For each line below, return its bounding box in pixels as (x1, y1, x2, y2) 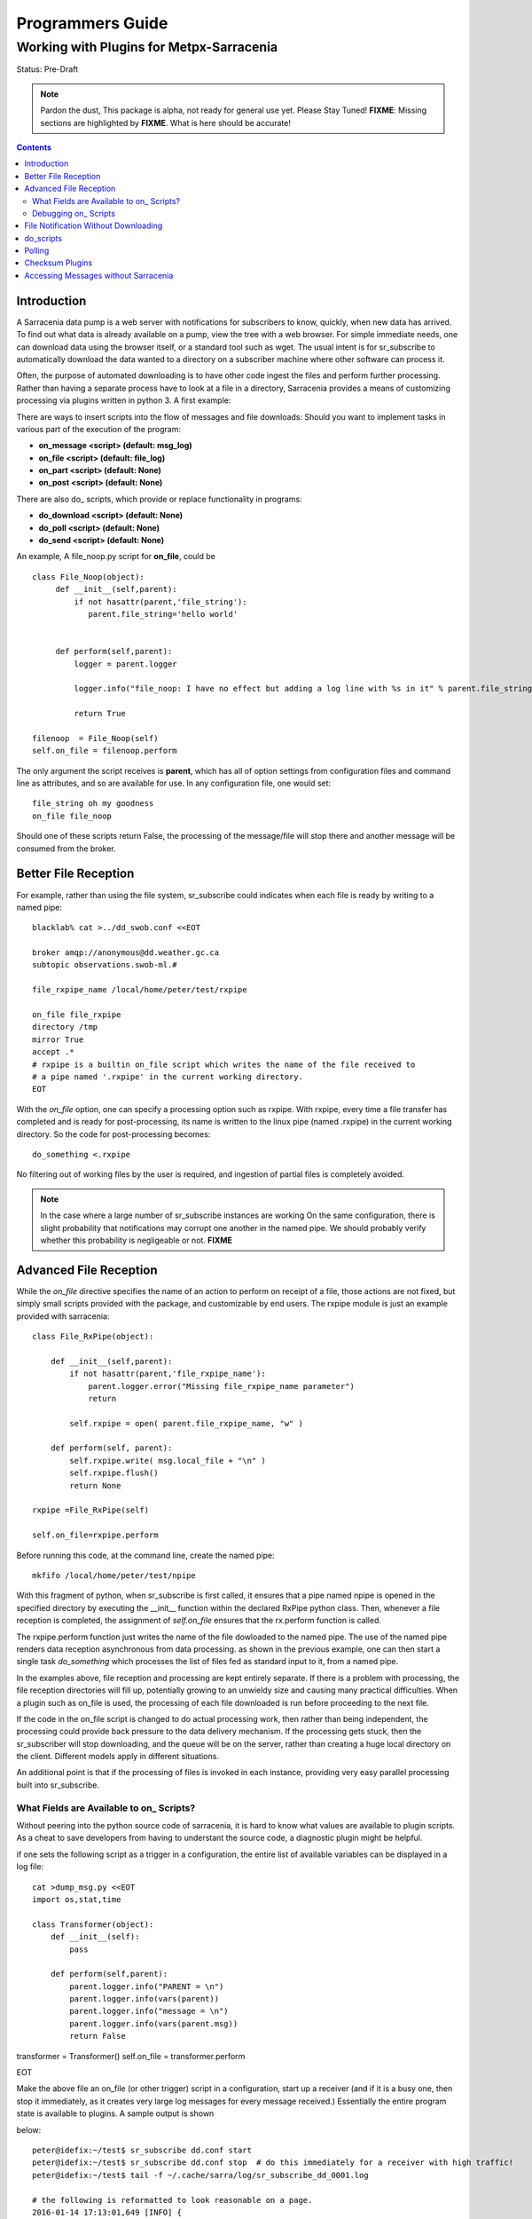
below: (16, 2124, 42, 2135)
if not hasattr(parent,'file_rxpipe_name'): (69, 1369, 266, 1379)
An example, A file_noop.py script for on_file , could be (16, 551, 216, 562)
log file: (16, 1861, 44, 1872)
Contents (16, 142, 52, 153)
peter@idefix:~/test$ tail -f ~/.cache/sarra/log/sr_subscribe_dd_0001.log (32, 2170, 369, 2180)
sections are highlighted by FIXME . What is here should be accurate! (40, 117, 292, 128)
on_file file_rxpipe (32, 1010, 121, 1020)
